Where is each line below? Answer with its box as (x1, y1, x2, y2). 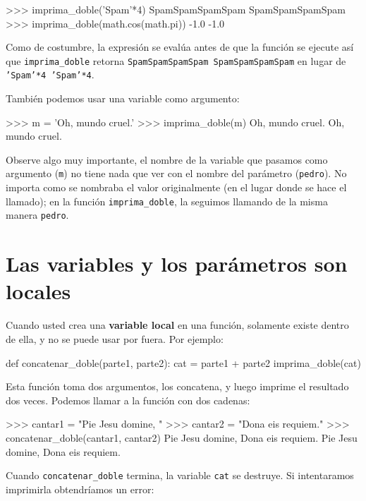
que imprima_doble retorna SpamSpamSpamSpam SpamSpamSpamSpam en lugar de (6, 53, 346, 68)
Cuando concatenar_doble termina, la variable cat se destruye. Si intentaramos (6, 468, 354, 483)
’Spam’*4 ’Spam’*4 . (6, 67, 94, 82)
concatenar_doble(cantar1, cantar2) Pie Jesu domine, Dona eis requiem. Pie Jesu (6, 430, 358, 445)
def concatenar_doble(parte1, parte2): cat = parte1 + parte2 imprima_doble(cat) (6, 355, 361, 370)
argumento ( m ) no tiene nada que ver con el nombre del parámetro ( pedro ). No (6, 166, 347, 181)
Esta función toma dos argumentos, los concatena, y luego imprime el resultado (6, 379, 349, 394)
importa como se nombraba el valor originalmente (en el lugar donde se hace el (6, 180, 347, 195)
